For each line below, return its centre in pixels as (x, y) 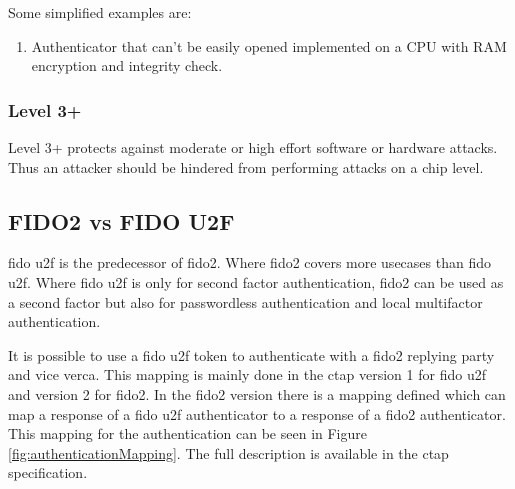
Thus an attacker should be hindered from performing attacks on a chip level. (246, 166)
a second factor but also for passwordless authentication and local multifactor (245, 301)
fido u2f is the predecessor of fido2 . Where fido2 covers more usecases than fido (249, 262)
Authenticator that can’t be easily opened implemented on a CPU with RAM (269, 45)
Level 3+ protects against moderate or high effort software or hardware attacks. (253, 147)
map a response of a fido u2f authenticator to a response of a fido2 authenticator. (257, 413)
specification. (48, 472)
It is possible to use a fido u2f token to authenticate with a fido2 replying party (251, 354)
